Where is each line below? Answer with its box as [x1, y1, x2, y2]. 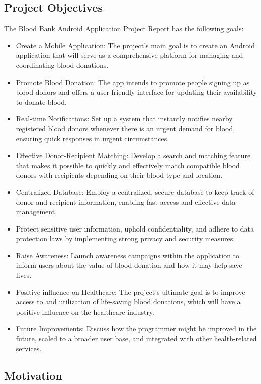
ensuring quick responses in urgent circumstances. [16, 133, 169, 143]
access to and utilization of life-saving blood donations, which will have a [16, 296, 241, 307]
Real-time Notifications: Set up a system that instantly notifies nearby [16, 113, 233, 124]
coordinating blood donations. [16, 59, 109, 70]
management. [16, 206, 57, 217]
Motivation [4, 367, 62, 383]
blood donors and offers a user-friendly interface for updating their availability [16, 87, 257, 97]
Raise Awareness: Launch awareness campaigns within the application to [16, 250, 240, 260]
